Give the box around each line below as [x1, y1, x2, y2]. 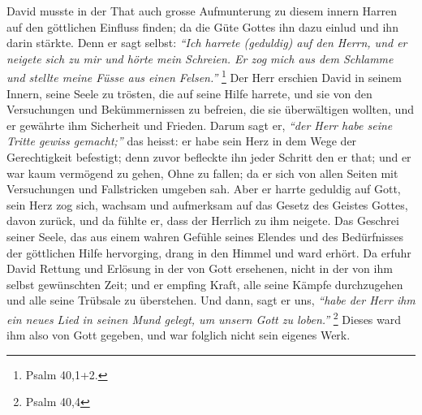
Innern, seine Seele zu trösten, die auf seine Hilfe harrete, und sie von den [6, 84, 372, 102]
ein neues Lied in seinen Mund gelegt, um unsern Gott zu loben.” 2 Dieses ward [6, 308, 402, 327]
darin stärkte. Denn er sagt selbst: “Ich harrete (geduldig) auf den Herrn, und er [6, 34, 407, 51]
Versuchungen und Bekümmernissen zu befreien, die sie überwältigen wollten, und [6, 101, 414, 118]
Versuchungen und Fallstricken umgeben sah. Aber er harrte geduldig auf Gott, [6, 180, 401, 197]
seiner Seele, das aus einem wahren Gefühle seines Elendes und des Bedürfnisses [6, 227, 403, 244]
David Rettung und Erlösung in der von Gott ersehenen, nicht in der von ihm [6, 260, 393, 277]
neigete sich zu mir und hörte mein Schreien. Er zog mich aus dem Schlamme [6, 50, 394, 67]
